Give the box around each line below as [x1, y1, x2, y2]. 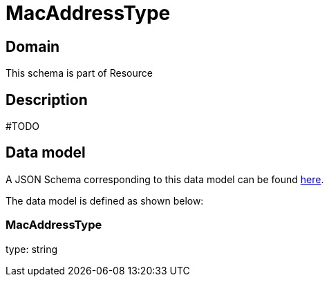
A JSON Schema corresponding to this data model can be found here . [6, 173, 324, 185]
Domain [6, 37, 60, 55]
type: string [6, 243, 58, 255]
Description [6, 91, 88, 109]
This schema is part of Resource [6, 67, 153, 79]
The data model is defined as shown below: [6, 194, 204, 207]
